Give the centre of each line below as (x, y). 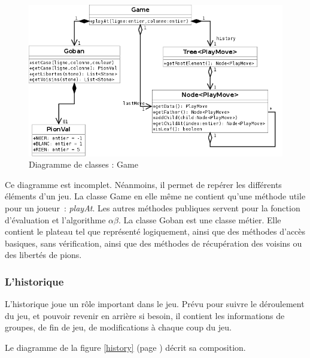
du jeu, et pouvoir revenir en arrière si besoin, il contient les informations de (145, 315)
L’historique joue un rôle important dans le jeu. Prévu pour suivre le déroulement (155, 304)
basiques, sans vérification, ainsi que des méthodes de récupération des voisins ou (154, 243)
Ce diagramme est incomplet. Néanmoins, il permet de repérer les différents (143, 184)
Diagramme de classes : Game (83, 164)
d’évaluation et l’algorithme (55, 219)
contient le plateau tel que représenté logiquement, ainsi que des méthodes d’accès (155, 231)
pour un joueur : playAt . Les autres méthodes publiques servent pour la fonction (153, 208)
